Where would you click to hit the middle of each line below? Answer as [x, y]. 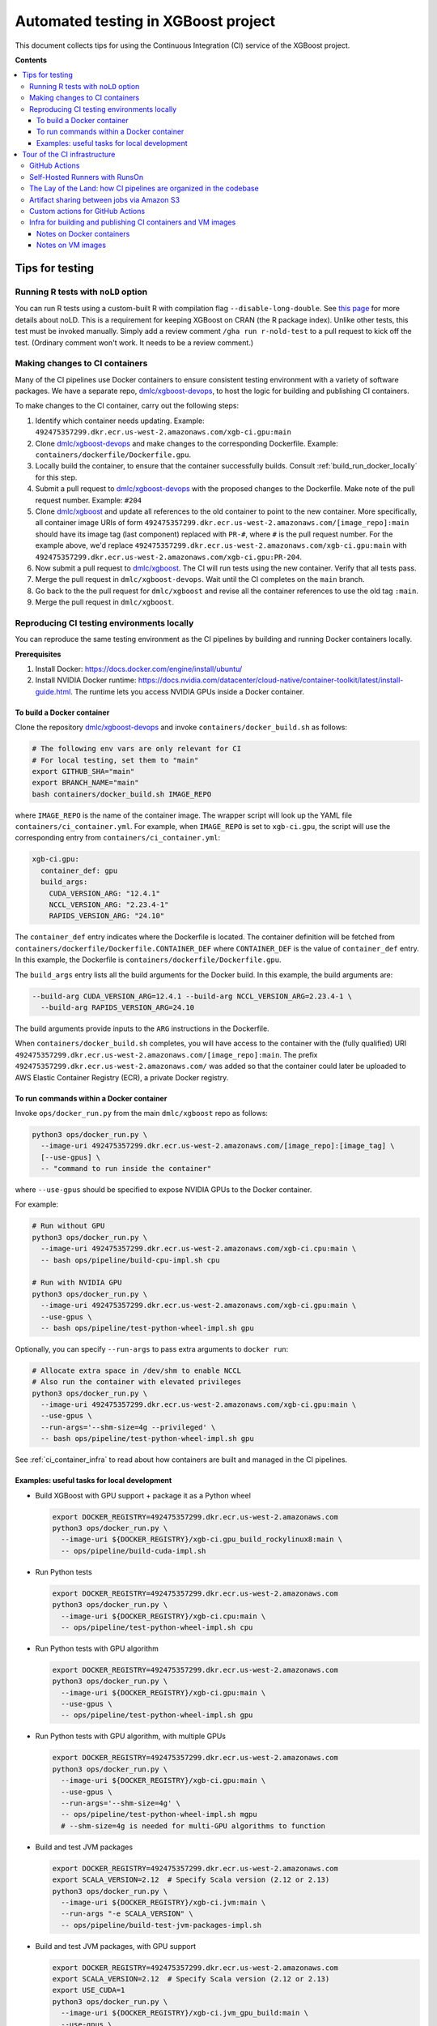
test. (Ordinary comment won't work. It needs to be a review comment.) [134, 342]
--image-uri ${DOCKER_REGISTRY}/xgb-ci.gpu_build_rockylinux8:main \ [202, 1539]
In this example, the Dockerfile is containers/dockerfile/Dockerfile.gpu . [148, 960]
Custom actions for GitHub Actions [87, 212]
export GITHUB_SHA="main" [83, 771]
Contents [31, 60]
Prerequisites [38, 654]
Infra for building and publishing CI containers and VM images [133, 222]
